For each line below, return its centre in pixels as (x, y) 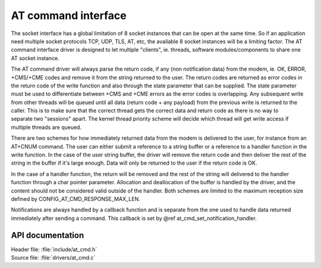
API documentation (48, 235)
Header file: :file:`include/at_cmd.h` (54, 249)
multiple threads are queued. (46, 127)
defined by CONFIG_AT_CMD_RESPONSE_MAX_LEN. (75, 198)
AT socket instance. (35, 58)
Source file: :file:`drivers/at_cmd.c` (53, 258)
